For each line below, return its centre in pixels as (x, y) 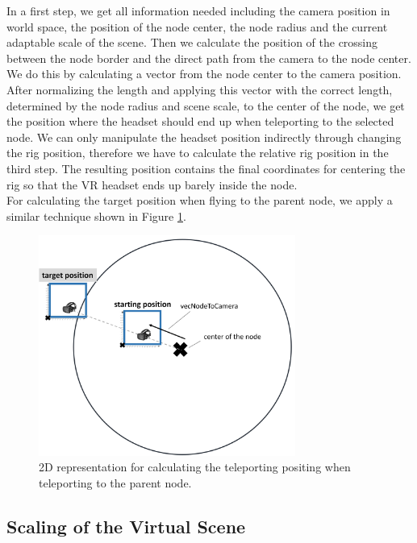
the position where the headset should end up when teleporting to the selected (200, 121)
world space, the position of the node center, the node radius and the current (197, 26)
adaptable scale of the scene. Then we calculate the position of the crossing (192, 42)
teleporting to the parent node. (115, 482)
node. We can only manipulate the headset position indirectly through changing (204, 137)
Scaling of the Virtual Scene (126, 526)
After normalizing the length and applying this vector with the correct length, (200, 89)
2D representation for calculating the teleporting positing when (195, 467)
